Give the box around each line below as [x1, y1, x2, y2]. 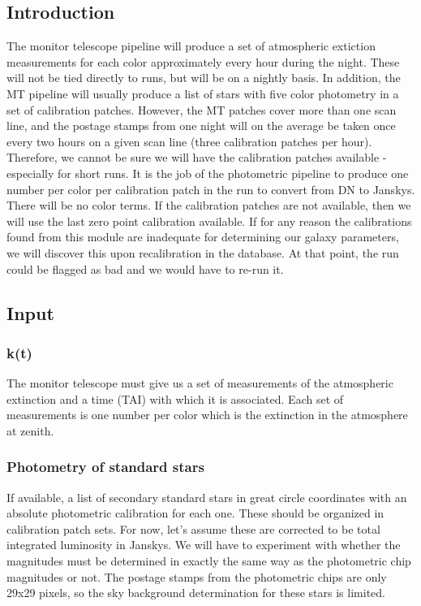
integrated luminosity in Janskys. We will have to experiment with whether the [6, 536, 401, 553]
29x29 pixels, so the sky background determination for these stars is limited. [6, 584, 385, 601]
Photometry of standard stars [6, 457, 204, 477]
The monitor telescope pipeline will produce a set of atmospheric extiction [6, 37, 376, 54]
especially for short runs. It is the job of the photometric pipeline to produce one [6, 164, 409, 181]
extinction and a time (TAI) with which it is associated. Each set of [6, 390, 344, 407]
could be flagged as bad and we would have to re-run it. [6, 260, 284, 277]
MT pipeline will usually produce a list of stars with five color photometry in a [6, 84, 399, 102]
